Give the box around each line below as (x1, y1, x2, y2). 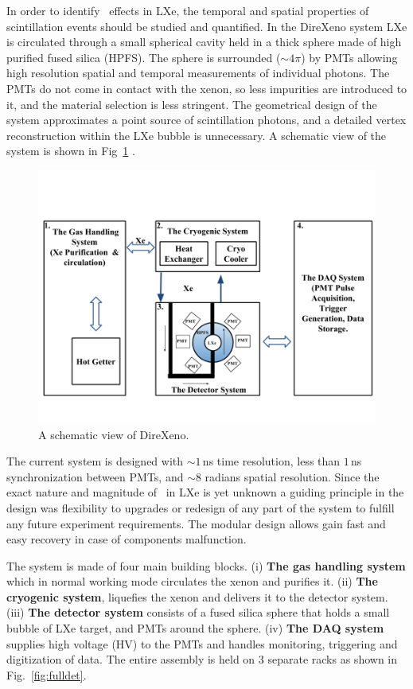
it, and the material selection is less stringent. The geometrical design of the (6, 95, 377, 112)
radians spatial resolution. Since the (205, 468, 380, 485)
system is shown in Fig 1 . (6, 142, 135, 159)
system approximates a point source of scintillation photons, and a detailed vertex (6, 111, 407, 128)
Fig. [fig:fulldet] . (6, 666, 87, 683)
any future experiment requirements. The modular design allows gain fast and (6, 515, 386, 531)
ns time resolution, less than (202, 453, 341, 469)
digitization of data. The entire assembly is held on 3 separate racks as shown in (6, 651, 398, 668)
